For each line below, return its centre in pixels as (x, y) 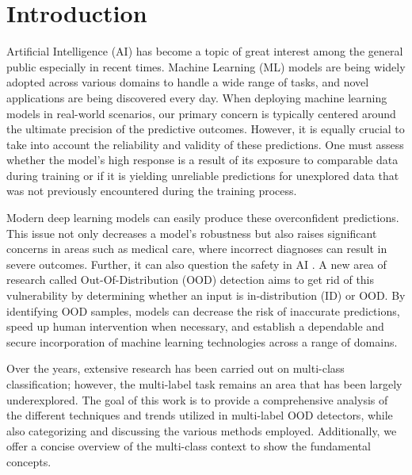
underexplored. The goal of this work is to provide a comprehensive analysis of (197, 399)
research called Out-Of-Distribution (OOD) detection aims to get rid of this (191, 280)
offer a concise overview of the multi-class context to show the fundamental (189, 446)
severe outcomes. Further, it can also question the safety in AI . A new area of (196, 264)
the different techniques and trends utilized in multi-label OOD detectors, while (200, 415)
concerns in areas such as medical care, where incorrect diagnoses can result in (197, 249)
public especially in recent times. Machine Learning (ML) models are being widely (206, 66)
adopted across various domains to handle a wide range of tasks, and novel (188, 82)
